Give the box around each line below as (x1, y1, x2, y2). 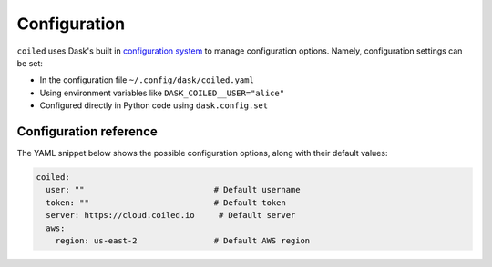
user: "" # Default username (46, 184, 301, 195)
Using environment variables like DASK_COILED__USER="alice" (39, 87, 285, 98)
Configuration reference (16, 124, 159, 139)
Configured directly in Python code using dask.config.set (39, 100, 269, 111)
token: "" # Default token (46, 197, 286, 208)
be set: (16, 57, 43, 68)
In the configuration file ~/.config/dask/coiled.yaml (39, 74, 254, 85)
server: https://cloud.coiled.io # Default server (46, 210, 296, 221)
